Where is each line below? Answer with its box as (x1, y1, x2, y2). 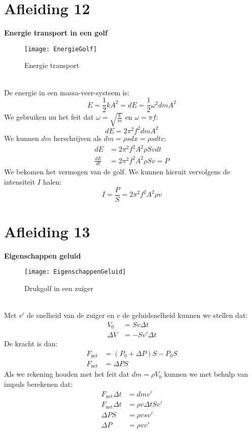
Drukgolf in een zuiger (24, 283, 94, 294)
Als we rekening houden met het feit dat (4, 369, 130, 379)
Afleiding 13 (4, 221, 90, 241)
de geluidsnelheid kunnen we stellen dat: (122, 310, 248, 320)
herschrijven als (53, 132, 102, 143)
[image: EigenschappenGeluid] (24, 268, 126, 276)
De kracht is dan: (4, 338, 58, 349)
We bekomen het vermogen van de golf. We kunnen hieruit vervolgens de (4, 166, 230, 177)
